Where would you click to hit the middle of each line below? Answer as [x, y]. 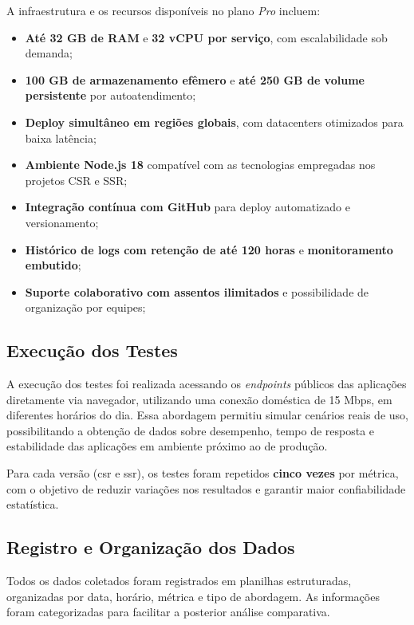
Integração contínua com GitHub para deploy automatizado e [187, 207]
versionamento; [62, 222]
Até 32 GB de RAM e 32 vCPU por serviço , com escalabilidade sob [206, 37]
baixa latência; [61, 138]
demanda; [49, 53]
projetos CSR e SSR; [76, 180]
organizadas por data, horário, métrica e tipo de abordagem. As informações [193, 596]
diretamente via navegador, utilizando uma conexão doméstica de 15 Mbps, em [199, 399]
